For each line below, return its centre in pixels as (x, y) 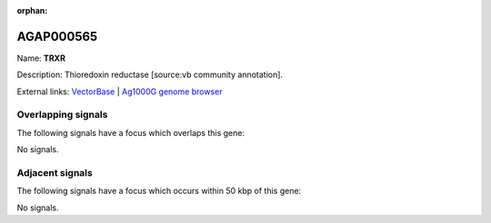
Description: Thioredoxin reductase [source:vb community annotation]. (150, 75)
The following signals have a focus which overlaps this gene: (131, 132)
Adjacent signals (55, 172)
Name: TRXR (41, 58)
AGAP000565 (57, 36)
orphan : (32, 10)
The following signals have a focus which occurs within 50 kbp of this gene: (159, 191)
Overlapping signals (62, 115)
